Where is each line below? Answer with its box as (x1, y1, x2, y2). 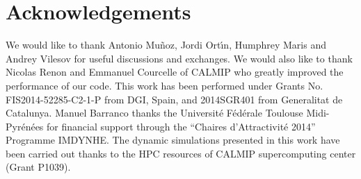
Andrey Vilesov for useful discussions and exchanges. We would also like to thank (6, 51, 353, 65)
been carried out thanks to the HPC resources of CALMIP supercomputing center (6, 146, 356, 160)
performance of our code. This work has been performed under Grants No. (6, 78, 323, 92)
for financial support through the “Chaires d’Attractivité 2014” (47, 119, 316, 133)
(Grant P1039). (6, 160, 71, 174)
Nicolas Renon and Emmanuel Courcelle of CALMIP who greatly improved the (6, 65, 344, 79)
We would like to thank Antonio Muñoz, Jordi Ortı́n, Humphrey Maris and (6, 37, 326, 52)
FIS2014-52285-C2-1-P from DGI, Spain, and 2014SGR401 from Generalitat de (6, 92, 343, 106)
